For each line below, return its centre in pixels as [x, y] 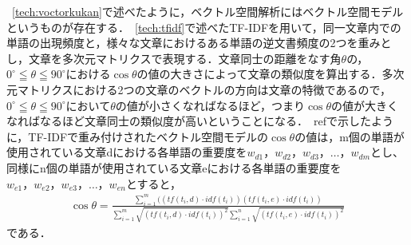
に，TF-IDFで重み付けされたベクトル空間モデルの [138, 136]
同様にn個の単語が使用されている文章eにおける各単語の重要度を [174, 167]
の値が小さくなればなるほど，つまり [210, 105]
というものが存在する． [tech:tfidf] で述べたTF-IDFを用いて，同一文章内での [204, 27]
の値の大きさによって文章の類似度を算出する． [259, 74]
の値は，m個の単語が [350, 136]
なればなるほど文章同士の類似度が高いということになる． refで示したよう [200, 121]
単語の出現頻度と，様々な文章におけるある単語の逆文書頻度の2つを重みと [199, 43]
